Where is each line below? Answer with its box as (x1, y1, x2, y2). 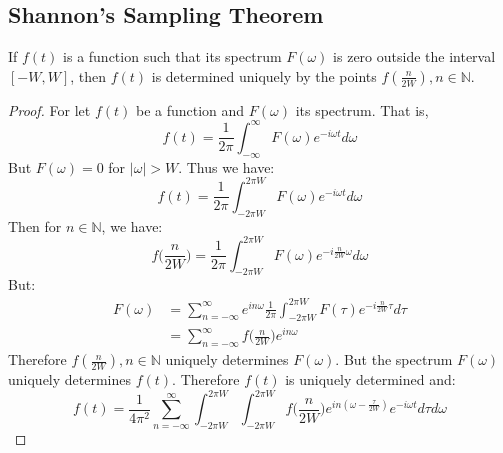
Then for (8, 215, 62, 236)
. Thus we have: (178, 156, 275, 177)
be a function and (135, 99, 245, 120)
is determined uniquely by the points (151, 65, 377, 86)
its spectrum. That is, (295, 99, 429, 120)
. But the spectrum (335, 349, 453, 370)
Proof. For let (8, 99, 91, 120)
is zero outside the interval (333, 46, 496, 67)
